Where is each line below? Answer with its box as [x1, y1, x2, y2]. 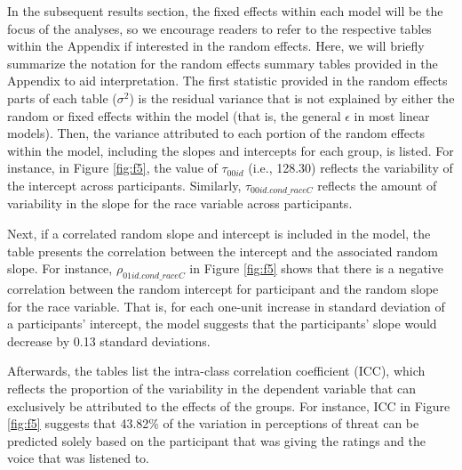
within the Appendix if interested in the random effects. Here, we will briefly [7, 36, 425, 55]
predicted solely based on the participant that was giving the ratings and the [7, 431, 426, 450]
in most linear [354, 106, 430, 125]
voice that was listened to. [7, 449, 149, 467]
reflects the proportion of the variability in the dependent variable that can [7, 378, 416, 397]
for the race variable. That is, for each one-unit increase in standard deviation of [7, 296, 445, 315]
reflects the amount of [317, 175, 437, 194]
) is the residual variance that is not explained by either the [129, 88, 455, 107]
